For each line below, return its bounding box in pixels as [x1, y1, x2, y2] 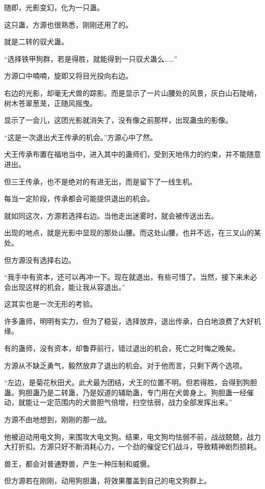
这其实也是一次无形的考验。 [4, 298, 97, 309]
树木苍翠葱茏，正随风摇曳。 [4, 97, 97, 108]
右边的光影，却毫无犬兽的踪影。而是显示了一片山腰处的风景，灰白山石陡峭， [4, 87, 261, 98]
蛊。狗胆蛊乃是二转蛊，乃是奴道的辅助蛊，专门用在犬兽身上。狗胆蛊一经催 [4, 387, 254, 397]
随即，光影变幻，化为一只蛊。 [4, 2, 104, 12]
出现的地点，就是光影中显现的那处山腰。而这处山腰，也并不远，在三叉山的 [4, 227, 254, 238]
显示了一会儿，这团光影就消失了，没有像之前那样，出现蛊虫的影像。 [4, 115, 232, 125]
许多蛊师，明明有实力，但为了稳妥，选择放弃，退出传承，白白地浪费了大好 [4, 315, 254, 326]
